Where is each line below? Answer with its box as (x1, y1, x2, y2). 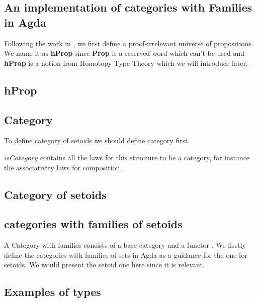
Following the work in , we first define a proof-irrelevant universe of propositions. (4, 38, 253, 48)
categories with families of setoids (4, 216, 183, 232)
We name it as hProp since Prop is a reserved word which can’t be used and (4, 48, 245, 58)
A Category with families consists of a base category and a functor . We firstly (4, 240, 246, 250)
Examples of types (4, 284, 101, 299)
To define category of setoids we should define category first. (4, 135, 190, 146)
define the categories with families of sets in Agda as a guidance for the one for (4, 249, 247, 260)
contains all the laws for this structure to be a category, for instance (40, 152, 250, 162)
